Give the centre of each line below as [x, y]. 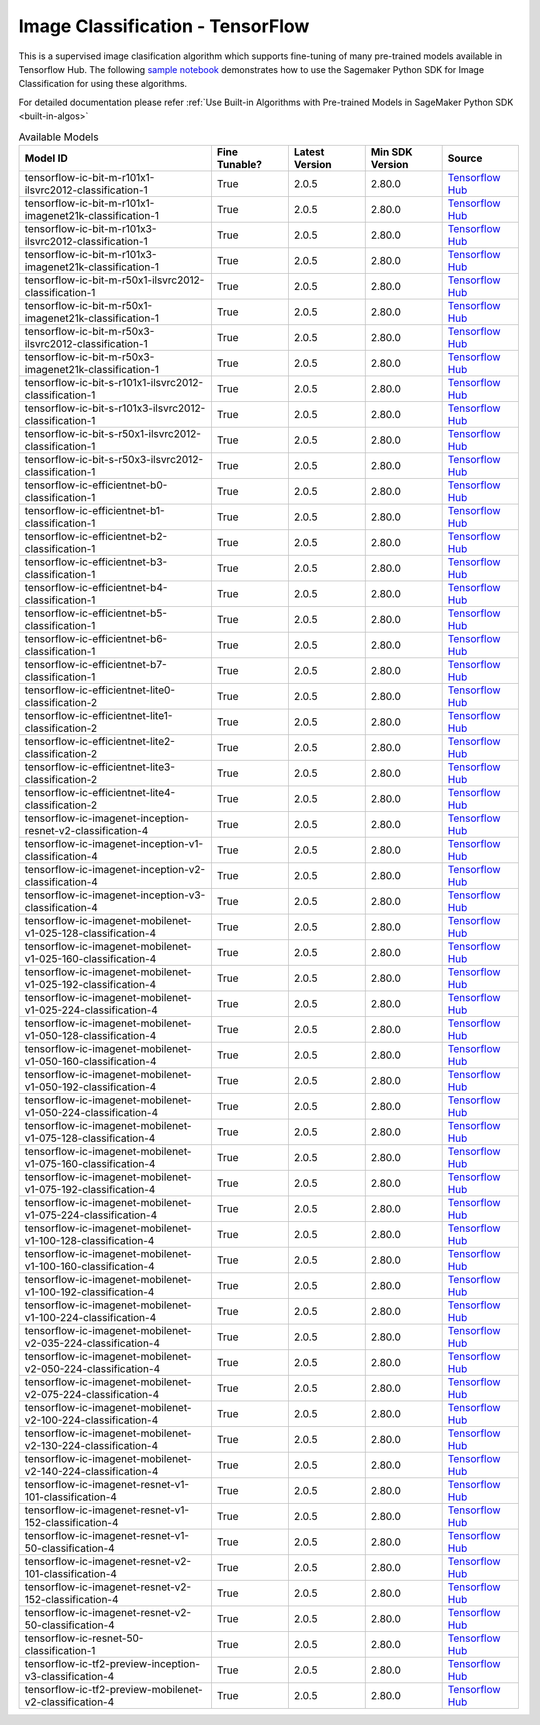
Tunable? [239, 164]
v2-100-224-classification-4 [91, 1420]
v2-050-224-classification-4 [92, 1368]
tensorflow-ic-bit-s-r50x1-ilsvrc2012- [113, 433]
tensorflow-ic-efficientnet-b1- [94, 510]
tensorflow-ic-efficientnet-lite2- [99, 741]
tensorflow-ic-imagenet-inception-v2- [115, 869]
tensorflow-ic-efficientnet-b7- [95, 664]
